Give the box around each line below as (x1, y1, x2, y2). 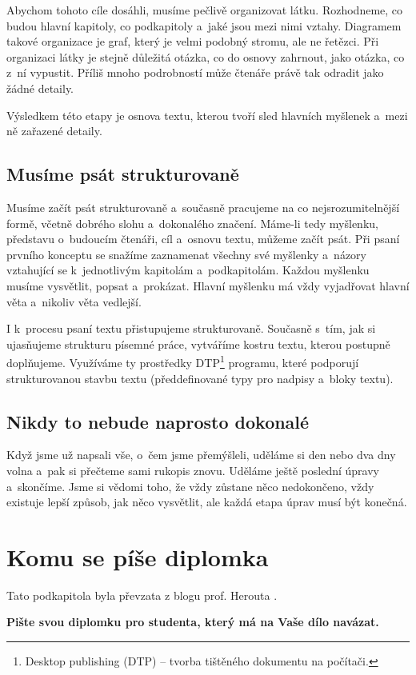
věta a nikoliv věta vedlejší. (6, 293, 142, 310)
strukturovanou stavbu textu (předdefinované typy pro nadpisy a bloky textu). (6, 369, 394, 386)
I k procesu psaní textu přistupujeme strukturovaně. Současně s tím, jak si (6, 320, 376, 337)
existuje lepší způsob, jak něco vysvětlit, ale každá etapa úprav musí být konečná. (6, 493, 407, 510)
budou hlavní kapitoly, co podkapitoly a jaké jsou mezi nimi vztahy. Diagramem (6, 17, 402, 34)
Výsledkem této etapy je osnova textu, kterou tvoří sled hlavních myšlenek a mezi (6, 106, 408, 123)
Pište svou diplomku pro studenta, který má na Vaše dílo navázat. (6, 613, 379, 630)
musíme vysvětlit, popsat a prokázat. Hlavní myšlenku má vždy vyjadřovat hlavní (6, 277, 410, 294)
